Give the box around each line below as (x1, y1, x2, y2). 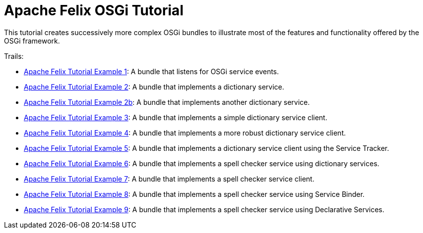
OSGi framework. (4, 36, 60, 45)
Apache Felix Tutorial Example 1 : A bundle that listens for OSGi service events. (24, 67, 279, 76)
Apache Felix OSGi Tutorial (4, 2, 183, 19)
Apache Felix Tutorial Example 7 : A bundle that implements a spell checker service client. (24, 174, 314, 183)
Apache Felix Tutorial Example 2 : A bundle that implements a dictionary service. (24, 82, 285, 91)
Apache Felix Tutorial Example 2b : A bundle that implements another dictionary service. (24, 97, 310, 106)
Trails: (4, 51, 24, 60)
